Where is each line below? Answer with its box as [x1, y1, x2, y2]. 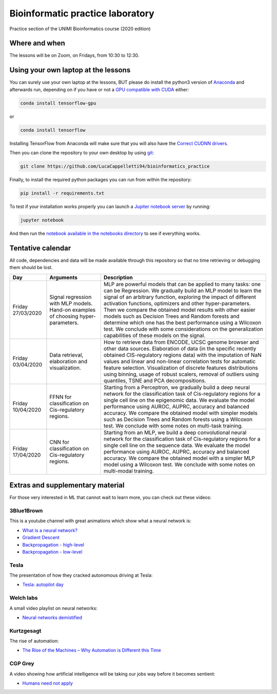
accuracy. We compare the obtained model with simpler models [103, 409, 258, 416]
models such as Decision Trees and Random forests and [103, 313, 240, 320]
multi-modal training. [103, 467, 154, 474]
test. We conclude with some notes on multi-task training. [103, 422, 243, 429]
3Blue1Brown [9, 507, 43, 514]
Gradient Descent [22, 535, 60, 541]
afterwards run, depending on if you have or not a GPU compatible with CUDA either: [9, 86, 189, 92]
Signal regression [49, 293, 92, 300]
